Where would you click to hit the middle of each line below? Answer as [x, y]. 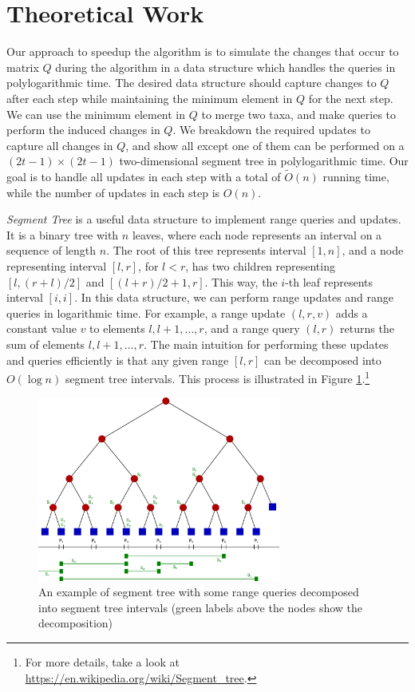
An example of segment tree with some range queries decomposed [199, 592]
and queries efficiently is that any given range [118, 360]
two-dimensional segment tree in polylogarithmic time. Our [264, 161]
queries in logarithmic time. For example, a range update [146, 312]
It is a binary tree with [63, 234]
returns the [367, 328]
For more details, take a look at [103, 661]
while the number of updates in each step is [113, 192]
